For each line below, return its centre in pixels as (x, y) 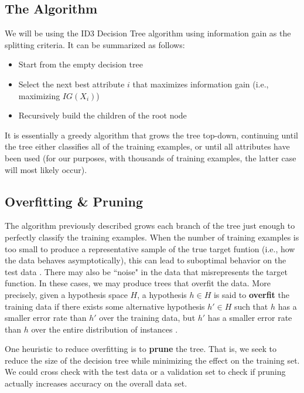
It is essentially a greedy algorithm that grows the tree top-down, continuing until (151, 135)
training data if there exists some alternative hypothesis (105, 306)
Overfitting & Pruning (74, 201)
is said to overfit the (251, 294)
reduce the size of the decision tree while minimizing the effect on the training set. (152, 360)
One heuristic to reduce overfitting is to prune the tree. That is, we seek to (141, 349)
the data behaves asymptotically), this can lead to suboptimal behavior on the (146, 260)
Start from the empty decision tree (81, 64)
